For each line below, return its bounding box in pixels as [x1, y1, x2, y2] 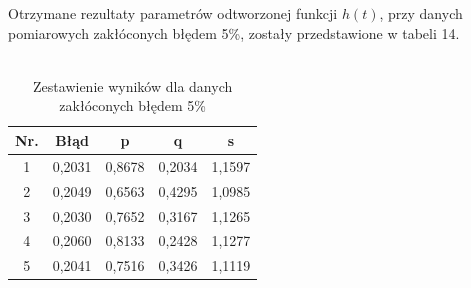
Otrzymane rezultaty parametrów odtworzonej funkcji [8, 3, 338, 23]
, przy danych [379, 3, 463, 23]
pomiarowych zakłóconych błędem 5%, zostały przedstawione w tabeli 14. [8, 22, 460, 43]
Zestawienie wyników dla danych [33, 75, 233, 96]
